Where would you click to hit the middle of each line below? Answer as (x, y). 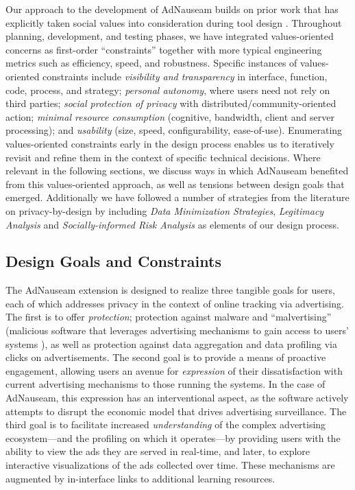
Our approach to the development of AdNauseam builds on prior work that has (172, 9)
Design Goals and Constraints (113, 261)
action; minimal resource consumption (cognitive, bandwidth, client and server (170, 116)
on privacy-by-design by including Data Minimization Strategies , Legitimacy (165, 210)
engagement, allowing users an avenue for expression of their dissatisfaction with (174, 370)
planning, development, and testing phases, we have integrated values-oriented (170, 36)
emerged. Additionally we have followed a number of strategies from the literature (177, 197)
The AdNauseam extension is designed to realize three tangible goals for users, (170, 290)
